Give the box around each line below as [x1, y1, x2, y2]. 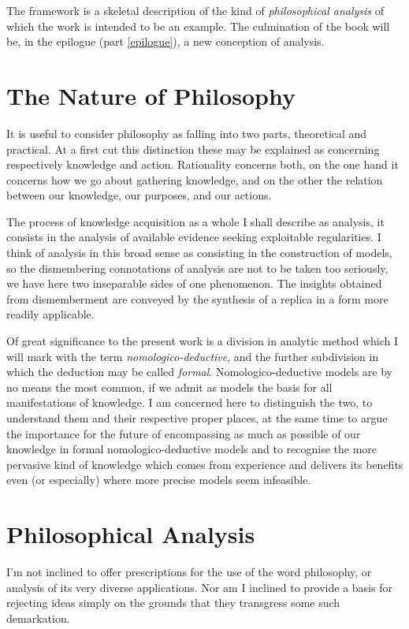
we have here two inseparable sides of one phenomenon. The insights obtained [6, 275, 382, 292]
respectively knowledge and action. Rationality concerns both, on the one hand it [6, 156, 399, 173]
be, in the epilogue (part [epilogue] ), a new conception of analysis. [6, 33, 325, 50]
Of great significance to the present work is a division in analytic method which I [6, 333, 399, 349]
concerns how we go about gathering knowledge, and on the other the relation [6, 171, 383, 188]
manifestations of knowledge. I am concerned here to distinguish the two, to [6, 394, 373, 411]
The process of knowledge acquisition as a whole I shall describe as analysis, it [6, 213, 385, 229]
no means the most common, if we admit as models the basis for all [6, 378, 333, 395]
